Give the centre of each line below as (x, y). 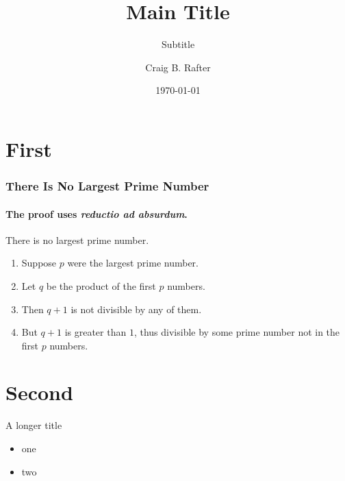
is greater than (95, 332)
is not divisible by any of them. (136, 309)
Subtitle (178, 44)
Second (39, 392)
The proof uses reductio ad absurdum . (97, 213)
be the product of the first (101, 285)
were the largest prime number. (133, 263)
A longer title (34, 425)
